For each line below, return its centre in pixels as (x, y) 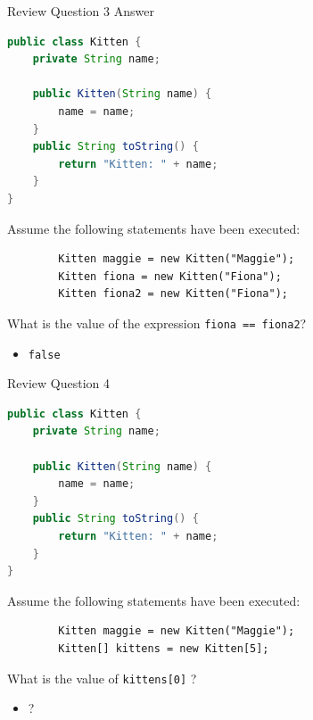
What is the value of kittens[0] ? (102, 678)
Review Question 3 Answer (81, 11)
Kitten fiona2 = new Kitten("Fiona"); (173, 294)
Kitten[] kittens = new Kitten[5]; (164, 648)
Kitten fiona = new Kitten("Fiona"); (170, 276)
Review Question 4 (58, 383)
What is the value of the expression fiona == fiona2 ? (157, 323)
